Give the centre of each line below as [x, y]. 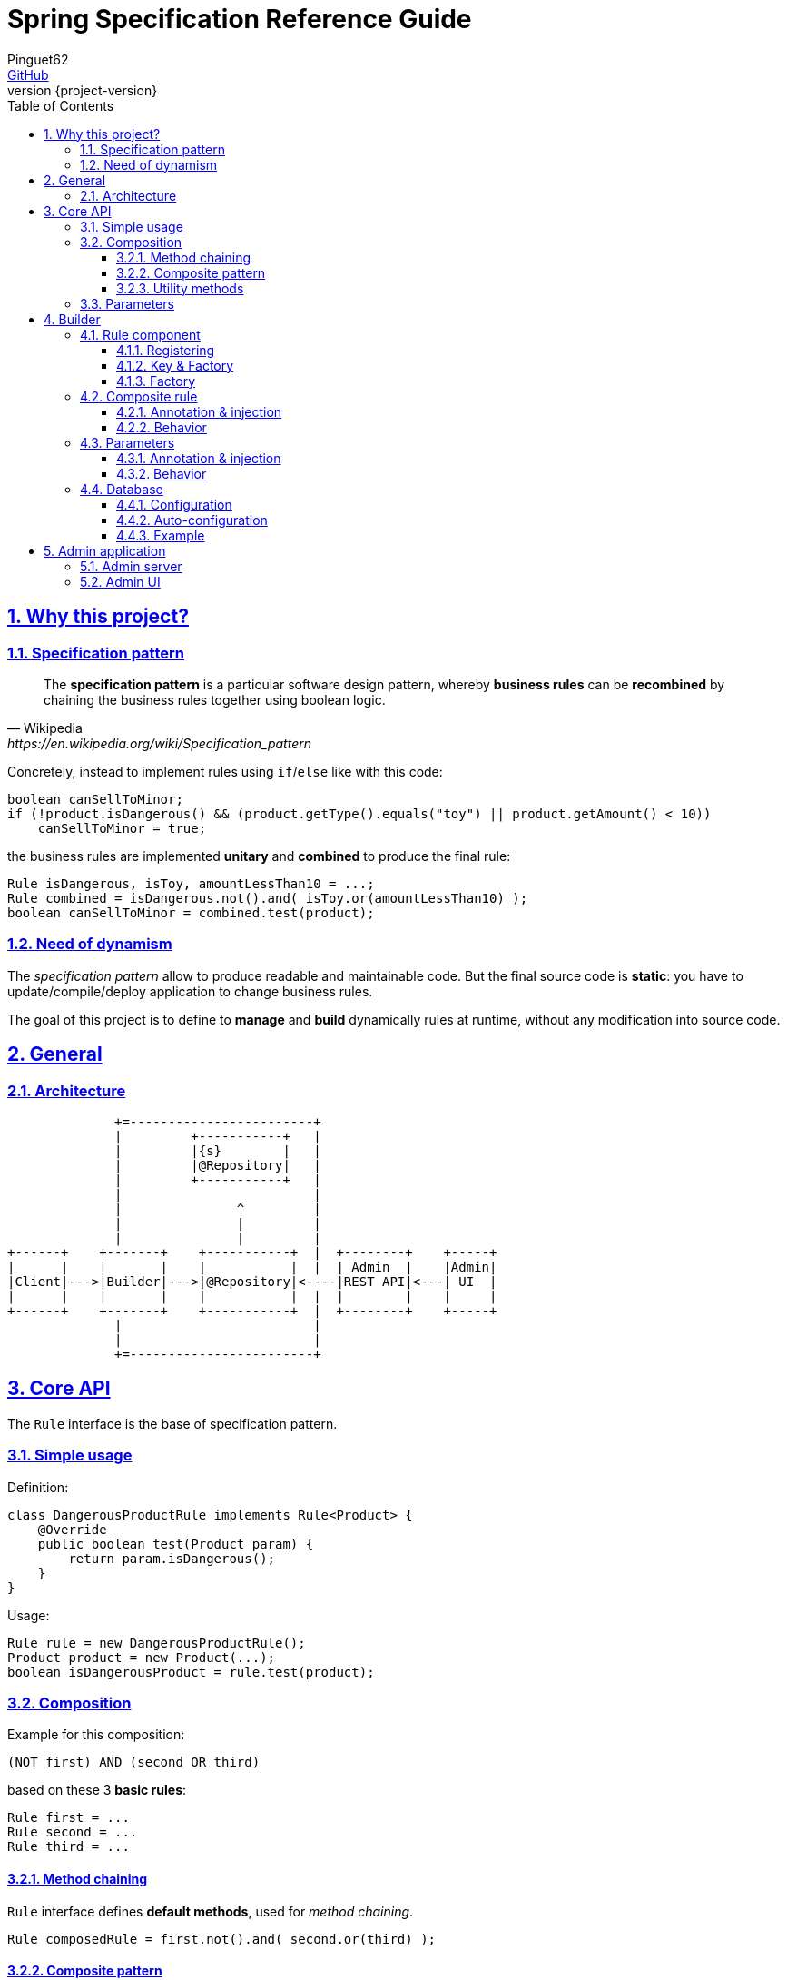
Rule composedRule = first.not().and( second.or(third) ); [222, 1939]
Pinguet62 [38, 59]
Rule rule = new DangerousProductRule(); [157, 1643]
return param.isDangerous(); [172, 1558]
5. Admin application [105, 550]
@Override [72, 1529]
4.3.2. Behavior [162, 473]
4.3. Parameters [128, 442]
